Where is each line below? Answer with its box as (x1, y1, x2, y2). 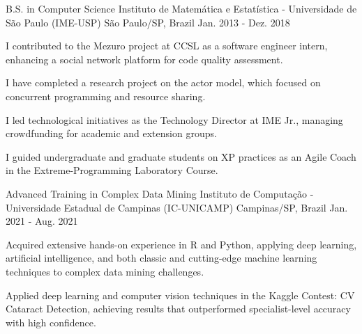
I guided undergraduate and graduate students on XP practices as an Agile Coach (6, 149, 356, 164)
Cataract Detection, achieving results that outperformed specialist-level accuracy (6, 301, 351, 316)
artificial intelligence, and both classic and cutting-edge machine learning (6, 250, 317, 265)
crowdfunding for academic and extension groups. (6, 126, 217, 141)
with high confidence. (6, 315, 96, 329)
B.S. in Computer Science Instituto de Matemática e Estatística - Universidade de (6, 1, 357, 15)
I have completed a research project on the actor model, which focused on (6, 75, 321, 90)
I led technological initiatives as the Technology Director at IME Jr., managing (6, 112, 343, 127)
